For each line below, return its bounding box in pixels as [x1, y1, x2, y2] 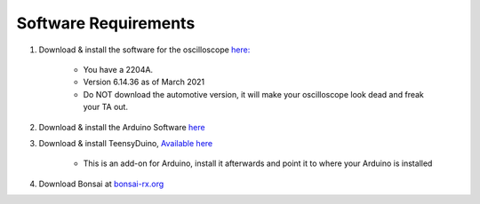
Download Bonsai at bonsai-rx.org [38, 178, 164, 189]
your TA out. [83, 102, 129, 113]
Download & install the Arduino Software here [38, 122, 205, 132]
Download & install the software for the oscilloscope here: [38, 44, 251, 55]
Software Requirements [16, 13, 196, 33]
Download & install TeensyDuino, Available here [38, 137, 213, 148]
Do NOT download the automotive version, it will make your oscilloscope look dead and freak [83, 89, 424, 99]
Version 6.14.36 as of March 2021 [83, 76, 205, 88]
